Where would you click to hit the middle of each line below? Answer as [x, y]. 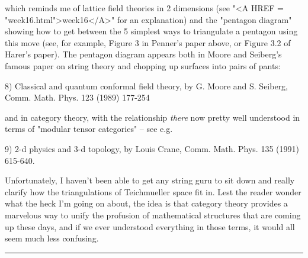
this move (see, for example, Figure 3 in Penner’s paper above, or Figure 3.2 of [148, 42]
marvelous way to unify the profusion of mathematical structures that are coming [153, 215]
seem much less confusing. [52, 238]
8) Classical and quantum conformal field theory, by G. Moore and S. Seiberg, [147, 86]
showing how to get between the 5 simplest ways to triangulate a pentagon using [151, 31]
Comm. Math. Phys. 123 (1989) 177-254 [77, 97]
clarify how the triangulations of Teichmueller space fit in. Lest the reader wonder [153, 191]
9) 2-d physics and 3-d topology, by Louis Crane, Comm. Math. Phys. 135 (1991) [152, 148]
